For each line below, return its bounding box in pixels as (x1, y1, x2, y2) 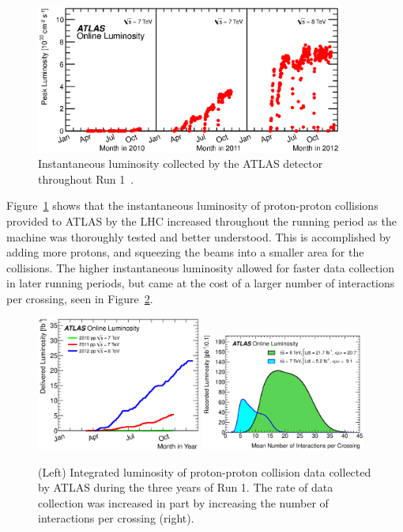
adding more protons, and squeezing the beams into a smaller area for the (6, 244, 364, 260)
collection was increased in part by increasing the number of (38, 494, 329, 511)
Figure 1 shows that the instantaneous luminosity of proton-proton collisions (6, 197, 379, 214)
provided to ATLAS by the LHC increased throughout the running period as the (6, 213, 397, 230)
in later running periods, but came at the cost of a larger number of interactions (6, 275, 395, 291)
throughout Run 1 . (38, 170, 134, 187)
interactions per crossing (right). (38, 510, 194, 526)
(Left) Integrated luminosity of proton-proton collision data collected (38, 463, 371, 480)
